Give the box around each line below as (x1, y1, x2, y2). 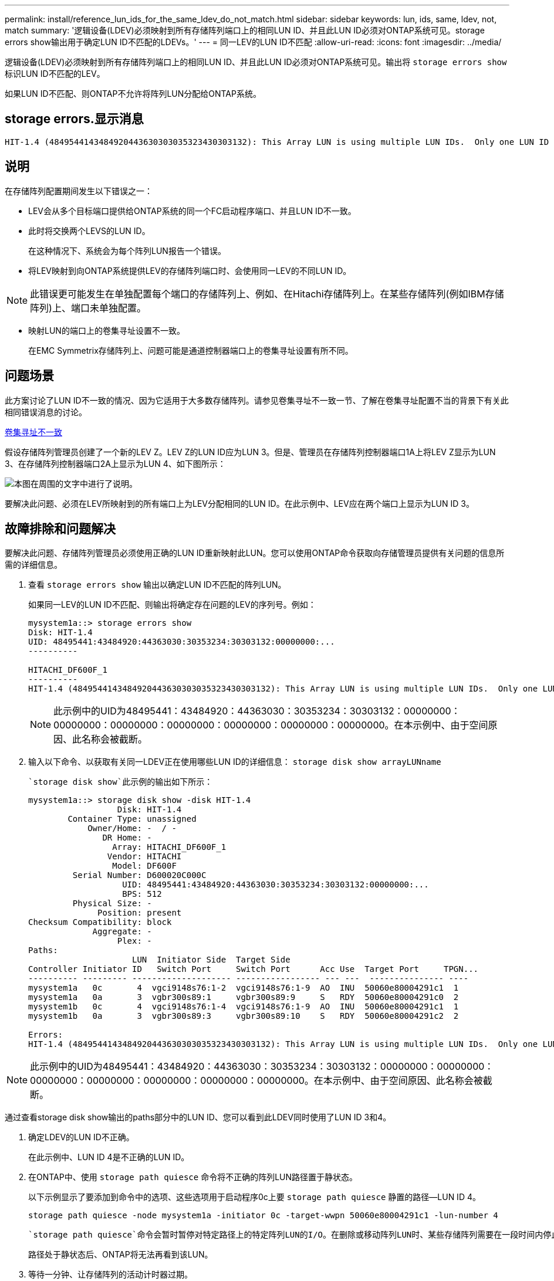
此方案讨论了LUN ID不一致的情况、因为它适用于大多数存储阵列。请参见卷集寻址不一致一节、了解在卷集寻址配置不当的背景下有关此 (5, 395, 509, 405)
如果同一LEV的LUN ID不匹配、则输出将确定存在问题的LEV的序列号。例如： (28, 599, 316, 610)
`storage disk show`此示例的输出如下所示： (28, 777, 213, 787)
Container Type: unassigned (67, 814, 197, 824)
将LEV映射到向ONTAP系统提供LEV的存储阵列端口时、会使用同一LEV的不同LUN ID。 (28, 265, 352, 276)
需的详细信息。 (5, 560, 62, 570)
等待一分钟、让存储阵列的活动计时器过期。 (28, 1269, 192, 1280)
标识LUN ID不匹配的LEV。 (5, 69, 105, 79)
